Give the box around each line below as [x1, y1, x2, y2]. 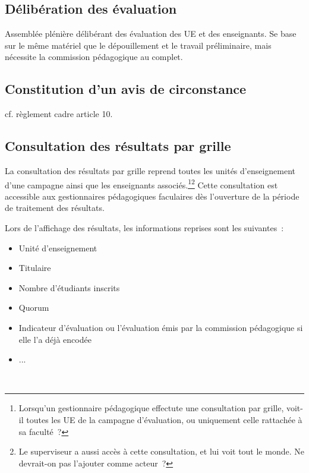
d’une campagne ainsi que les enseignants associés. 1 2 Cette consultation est [5, 176, 278, 191]
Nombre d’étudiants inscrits [18, 281, 120, 294]
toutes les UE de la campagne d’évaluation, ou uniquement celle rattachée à [26, 413, 302, 425]
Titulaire [18, 261, 51, 274]
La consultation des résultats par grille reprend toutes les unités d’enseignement [5, 164, 296, 176]
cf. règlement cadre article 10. [5, 108, 113, 120]
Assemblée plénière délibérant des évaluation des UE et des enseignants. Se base [5, 27, 297, 40]
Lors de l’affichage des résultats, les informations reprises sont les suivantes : [5, 222, 284, 234]
